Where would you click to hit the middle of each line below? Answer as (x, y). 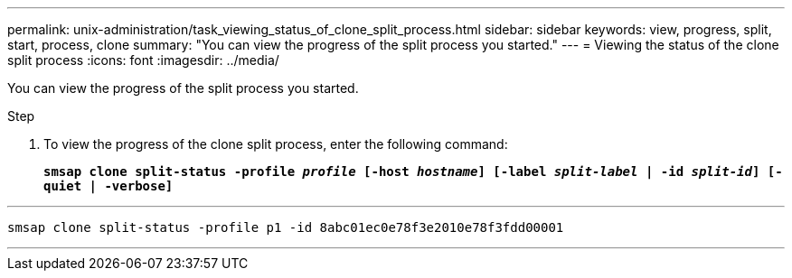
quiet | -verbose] (108, 186)
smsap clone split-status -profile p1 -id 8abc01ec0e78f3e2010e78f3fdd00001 (286, 227)
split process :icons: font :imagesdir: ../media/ (143, 60)
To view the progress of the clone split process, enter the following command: (276, 144)
